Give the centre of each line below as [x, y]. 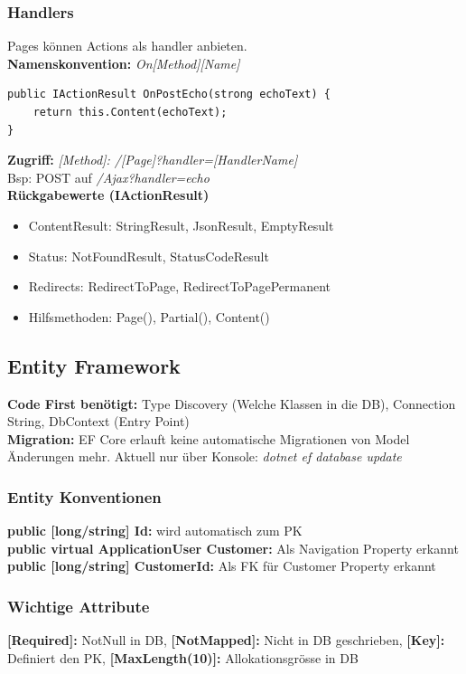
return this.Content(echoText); [130, 112]
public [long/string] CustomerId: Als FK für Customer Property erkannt [222, 566]
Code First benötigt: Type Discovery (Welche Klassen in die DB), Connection [232, 403]
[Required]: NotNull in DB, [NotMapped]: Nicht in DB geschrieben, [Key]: [226, 640]
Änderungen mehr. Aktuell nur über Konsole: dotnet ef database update [205, 456]
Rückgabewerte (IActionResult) [108, 195]
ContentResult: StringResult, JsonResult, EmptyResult [181, 225]
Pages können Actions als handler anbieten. [127, 46]
